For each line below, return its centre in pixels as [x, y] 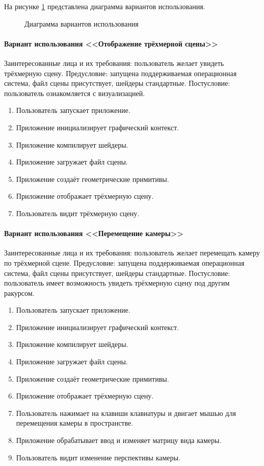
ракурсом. [19, 293]
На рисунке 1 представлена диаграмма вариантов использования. [105, 6]
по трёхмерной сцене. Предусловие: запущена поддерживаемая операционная [124, 262]
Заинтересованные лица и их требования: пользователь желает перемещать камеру [132, 253]
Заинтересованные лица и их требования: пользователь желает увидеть [114, 63]
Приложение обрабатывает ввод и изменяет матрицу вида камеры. [119, 440]
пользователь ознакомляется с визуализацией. [75, 93]
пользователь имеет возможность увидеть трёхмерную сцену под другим [117, 283]
